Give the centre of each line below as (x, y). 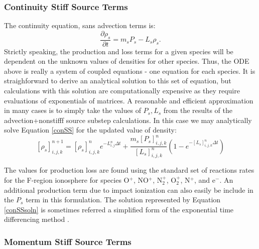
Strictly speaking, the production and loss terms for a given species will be (119, 51)
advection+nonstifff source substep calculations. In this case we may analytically (128, 120)
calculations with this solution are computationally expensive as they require (122, 91)
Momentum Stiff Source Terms (68, 241)
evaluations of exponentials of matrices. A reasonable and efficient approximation (129, 100)
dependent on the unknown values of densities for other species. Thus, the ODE (127, 61)
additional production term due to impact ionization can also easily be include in (129, 190)
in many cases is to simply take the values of (73, 110)
